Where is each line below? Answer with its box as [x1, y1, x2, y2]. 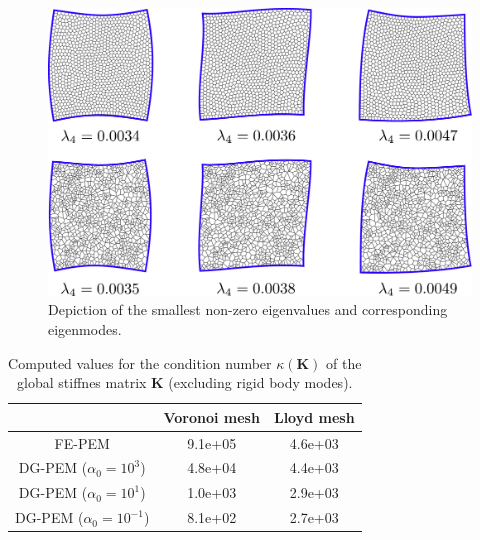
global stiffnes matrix [17, 372, 147, 393]
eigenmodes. [48, 318, 122, 339]
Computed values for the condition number [8, 352, 272, 373]
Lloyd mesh [273, 406, 355, 427]
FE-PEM [54, 432, 110, 453]
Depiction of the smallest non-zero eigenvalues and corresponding [48, 299, 448, 320]
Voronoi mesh [163, 406, 260, 427]
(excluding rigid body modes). [168, 372, 353, 393]
